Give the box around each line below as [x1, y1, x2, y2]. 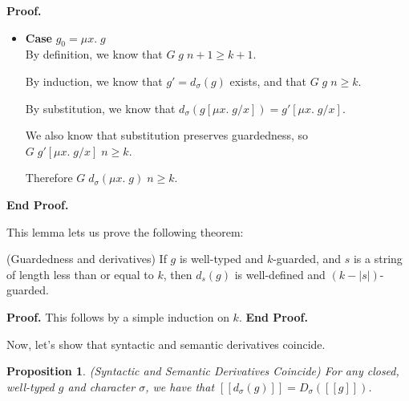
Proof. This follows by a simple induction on [6, 308, 229, 325]
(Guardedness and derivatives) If [6, 250, 167, 267]
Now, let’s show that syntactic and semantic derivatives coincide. [6, 335, 326, 352]
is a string [353, 250, 403, 267]
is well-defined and [234, 265, 326, 282]
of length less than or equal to [6, 265, 154, 282]
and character [67, 378, 136, 395]
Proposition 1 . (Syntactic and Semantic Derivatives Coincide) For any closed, [6, 363, 399, 379]
